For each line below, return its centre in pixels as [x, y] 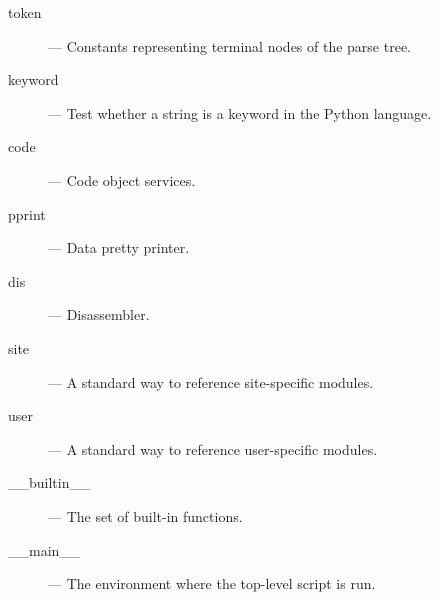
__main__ [44, 549]
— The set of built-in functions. [145, 515]
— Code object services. [122, 179]
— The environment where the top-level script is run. [212, 583]
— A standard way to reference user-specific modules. [213, 448]
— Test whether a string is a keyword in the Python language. [240, 112]
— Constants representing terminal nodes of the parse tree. [230, 45]
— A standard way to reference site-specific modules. [211, 381]
